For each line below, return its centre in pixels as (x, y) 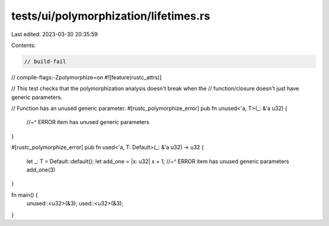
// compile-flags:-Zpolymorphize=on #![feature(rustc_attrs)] (87, 77)
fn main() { (25, 195)
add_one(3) (41, 170)
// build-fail (45, 61)
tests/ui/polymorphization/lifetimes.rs (111, 16)
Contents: (23, 45)
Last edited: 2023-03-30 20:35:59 (55, 34)
